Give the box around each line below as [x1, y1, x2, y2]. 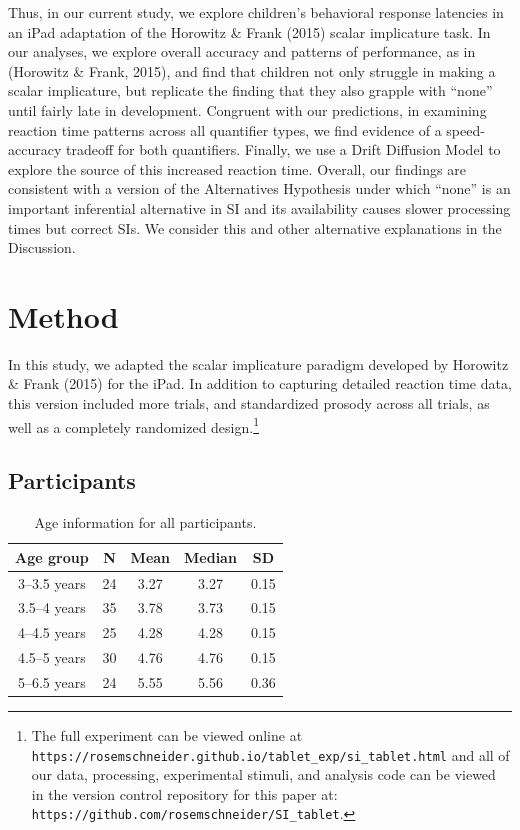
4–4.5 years [17, 622, 86, 643]
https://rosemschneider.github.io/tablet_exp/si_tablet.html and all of [31, 744, 510, 765]
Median [184, 546, 237, 567]
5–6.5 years [17, 671, 86, 692]
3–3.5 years [17, 572, 86, 593]
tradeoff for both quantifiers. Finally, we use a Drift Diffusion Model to [65, 139, 501, 160]
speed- [446, 119, 485, 140]
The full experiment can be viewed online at [31, 724, 303, 745]
